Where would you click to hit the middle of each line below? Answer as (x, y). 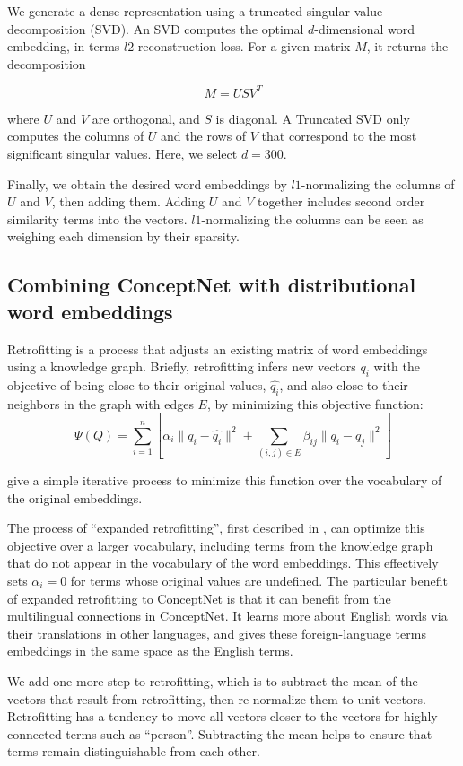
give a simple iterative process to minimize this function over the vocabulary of (225, 480)
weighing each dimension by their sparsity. (123, 236)
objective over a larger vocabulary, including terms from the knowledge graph (220, 545)
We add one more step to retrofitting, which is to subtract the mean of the (213, 681)
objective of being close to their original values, (137, 385)
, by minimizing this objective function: (315, 403)
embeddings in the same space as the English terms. (150, 651)
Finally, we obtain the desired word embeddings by (147, 183)
